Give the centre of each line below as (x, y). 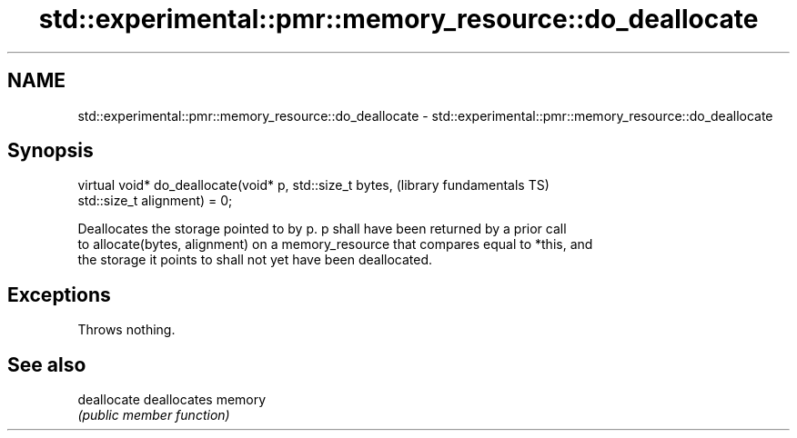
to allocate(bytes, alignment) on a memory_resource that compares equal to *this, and (335, 244)
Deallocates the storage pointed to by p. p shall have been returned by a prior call (322, 229)
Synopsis (50, 151)
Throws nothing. (126, 330)
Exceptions (59, 294)
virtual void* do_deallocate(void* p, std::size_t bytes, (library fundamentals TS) (313, 185)
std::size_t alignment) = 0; (155, 201)
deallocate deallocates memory (172, 400)
